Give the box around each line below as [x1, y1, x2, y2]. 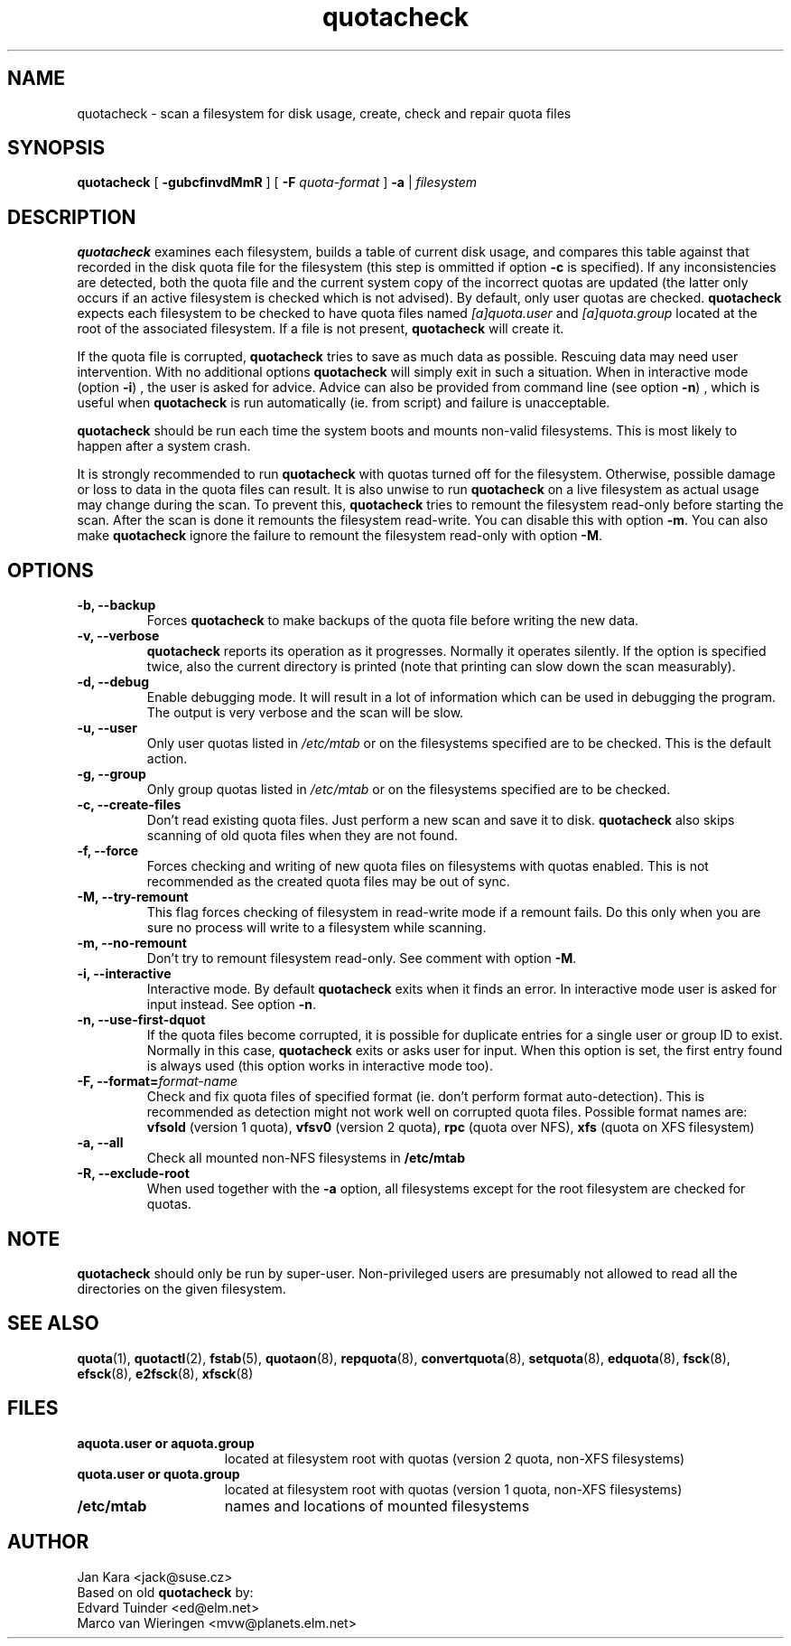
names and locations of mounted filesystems [224, 1496, 530, 1515]
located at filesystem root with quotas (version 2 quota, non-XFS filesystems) [224, 1450, 685, 1466]
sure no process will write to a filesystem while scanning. [146, 920, 487, 936]
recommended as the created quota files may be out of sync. [146, 874, 510, 890]
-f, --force [77, 843, 139, 859]
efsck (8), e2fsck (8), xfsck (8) [77, 1365, 254, 1381]
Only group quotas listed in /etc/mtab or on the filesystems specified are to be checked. [146, 781, 671, 798]
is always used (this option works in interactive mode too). [146, 1058, 493, 1074]
